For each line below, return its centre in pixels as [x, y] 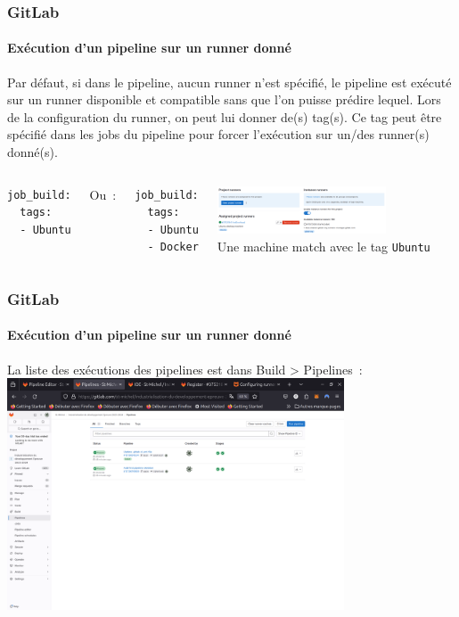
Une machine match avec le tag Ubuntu [324, 247]
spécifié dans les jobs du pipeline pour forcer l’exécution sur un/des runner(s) [218, 134]
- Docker [173, 247]
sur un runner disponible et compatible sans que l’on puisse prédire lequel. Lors [224, 99]
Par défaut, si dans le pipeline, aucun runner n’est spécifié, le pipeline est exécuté [229, 82]
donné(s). [33, 152]
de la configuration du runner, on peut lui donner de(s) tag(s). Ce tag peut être [225, 116]
